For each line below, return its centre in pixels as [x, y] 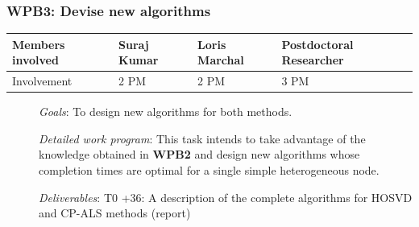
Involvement [42, 81]
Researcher [313, 60]
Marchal [221, 60]
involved [35, 60]
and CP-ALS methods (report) [115, 213]
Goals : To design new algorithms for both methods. [166, 111]
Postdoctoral [317, 44]
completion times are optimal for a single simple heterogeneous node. [209, 170]
